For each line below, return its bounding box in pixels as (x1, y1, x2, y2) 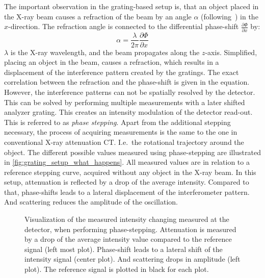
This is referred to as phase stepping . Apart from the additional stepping (4, 116, 231, 127)
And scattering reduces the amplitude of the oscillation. (4, 196, 178, 207)
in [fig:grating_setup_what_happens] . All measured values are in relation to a (4, 157, 250, 167)
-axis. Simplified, (205, 46, 257, 57)
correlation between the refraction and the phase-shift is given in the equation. (4, 77, 250, 87)
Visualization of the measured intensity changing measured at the (24, 214, 229, 224)
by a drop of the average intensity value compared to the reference (24, 234, 232, 244)
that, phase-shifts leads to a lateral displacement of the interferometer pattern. (4, 186, 250, 197)
